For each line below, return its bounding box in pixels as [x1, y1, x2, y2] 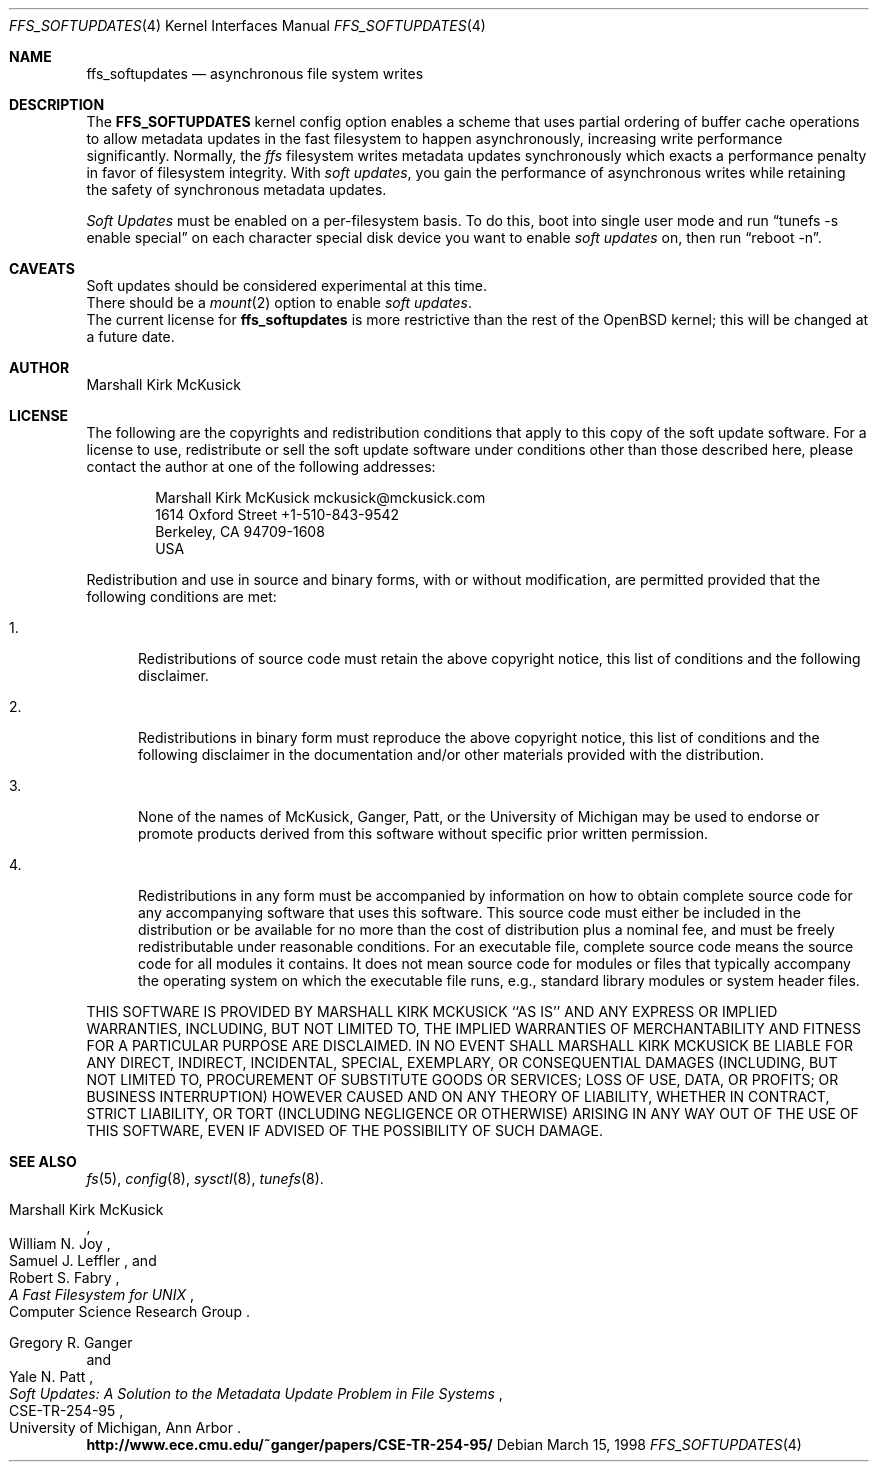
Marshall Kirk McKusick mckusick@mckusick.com [155, 489, 486, 506]
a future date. [86, 328, 175, 345]
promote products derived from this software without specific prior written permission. [138, 825, 709, 842]
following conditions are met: [86, 588, 277, 605]
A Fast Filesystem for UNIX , [9, 1286, 194, 1303]
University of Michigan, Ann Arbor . [9, 1419, 241, 1436]
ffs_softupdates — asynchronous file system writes [86, 65, 424, 82]
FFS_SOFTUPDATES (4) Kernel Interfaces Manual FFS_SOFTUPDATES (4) [9, 17, 486, 34]
